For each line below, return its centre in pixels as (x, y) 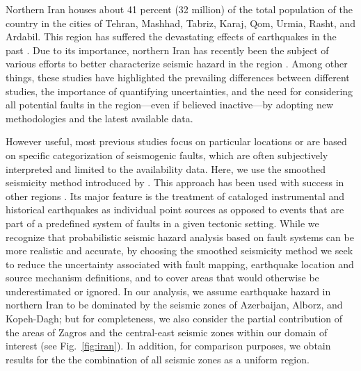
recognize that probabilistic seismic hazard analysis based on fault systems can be (180, 237)
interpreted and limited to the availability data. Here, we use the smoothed (166, 168)
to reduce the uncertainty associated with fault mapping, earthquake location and (180, 264)
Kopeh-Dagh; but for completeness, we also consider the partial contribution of (174, 319)
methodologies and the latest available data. (99, 118)
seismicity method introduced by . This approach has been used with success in (175, 182)
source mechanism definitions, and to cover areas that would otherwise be (162, 278)
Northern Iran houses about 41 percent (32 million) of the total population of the (179, 9)
